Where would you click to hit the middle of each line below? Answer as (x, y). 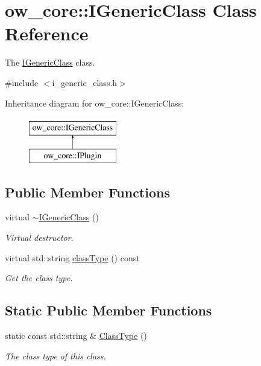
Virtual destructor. (39, 237)
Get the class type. (39, 278)
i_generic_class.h (85, 82)
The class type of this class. (55, 355)
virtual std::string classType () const (72, 257)
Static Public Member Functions (108, 310)
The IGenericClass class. (50, 62)
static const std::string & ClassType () (76, 336)
